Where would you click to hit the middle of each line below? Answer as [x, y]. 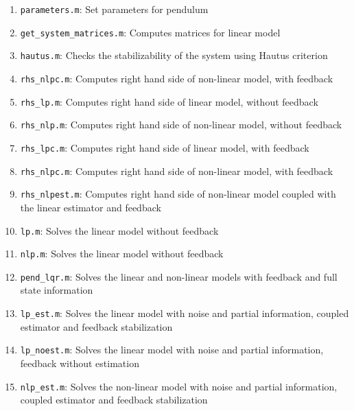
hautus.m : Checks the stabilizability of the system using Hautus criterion [174, 55]
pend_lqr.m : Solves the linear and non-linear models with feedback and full [179, 276]
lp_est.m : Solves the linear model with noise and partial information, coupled [185, 313]
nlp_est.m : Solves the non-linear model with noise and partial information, [179, 386]
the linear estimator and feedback [91, 207]
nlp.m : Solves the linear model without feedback [122, 254]
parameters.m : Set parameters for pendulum [114, 9]
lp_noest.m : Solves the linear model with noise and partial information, [172, 350]
